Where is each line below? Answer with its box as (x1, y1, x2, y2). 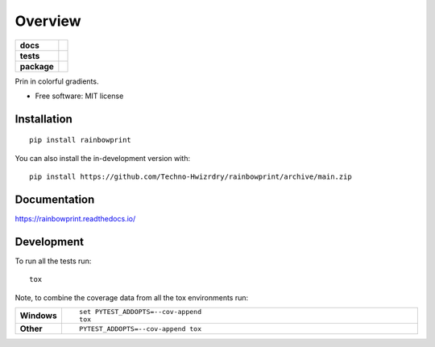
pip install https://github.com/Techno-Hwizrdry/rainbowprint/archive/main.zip (29, 172, 352, 181)
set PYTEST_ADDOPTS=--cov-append (79, 308, 201, 316)
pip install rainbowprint (29, 135, 132, 145)
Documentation (14, 192, 95, 206)
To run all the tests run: (14, 256, 92, 266)
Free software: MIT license (35, 91, 124, 101)
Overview (14, 12, 81, 30)
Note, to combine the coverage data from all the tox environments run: (14, 292, 249, 302)
